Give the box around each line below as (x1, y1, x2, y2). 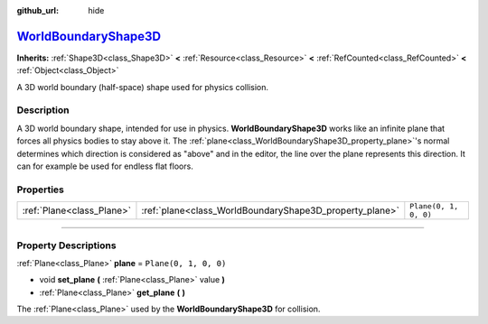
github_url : (16, 5, 59, 15)
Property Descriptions (16, 239, 117, 252)
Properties (16, 183, 65, 196)
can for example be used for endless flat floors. (16, 161, 193, 171)
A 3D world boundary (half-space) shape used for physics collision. (16, 81, 268, 92)
